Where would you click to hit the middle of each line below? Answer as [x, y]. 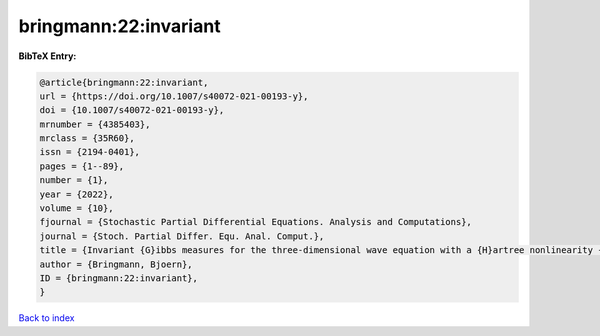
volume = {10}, [76, 208]
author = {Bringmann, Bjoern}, [116, 264]
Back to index [46, 318]
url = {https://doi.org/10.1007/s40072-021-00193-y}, [174, 96]
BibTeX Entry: [47, 56]
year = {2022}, [76, 194]
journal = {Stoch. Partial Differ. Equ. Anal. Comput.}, [182, 236]
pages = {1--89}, [82, 166]
